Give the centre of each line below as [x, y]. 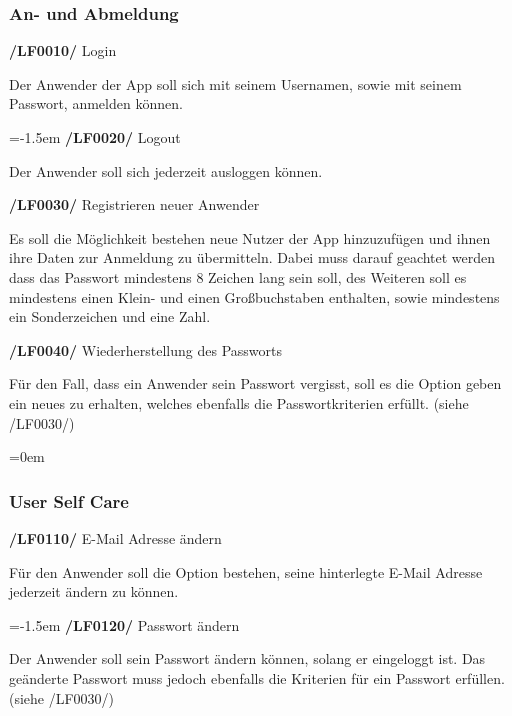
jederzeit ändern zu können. [94, 591]
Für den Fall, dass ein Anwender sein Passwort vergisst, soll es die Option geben [255, 383]
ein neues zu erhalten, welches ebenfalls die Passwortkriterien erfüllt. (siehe [239, 402]
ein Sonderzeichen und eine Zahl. [110, 316]
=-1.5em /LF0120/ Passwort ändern [124, 624]
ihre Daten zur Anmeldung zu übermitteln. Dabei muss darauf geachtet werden [252, 257]
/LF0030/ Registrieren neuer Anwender [134, 204]
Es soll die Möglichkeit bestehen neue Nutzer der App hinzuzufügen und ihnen [250, 237]
